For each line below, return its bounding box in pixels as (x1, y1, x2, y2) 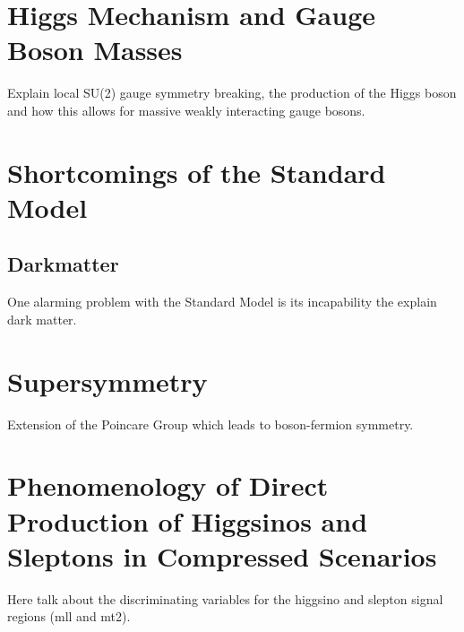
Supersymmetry (7, 362, 208, 399)
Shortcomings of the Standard (7, 153, 386, 190)
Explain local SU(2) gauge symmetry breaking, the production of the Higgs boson (7, 83, 457, 102)
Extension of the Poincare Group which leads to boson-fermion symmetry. (7, 414, 414, 433)
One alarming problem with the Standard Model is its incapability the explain (7, 292, 437, 311)
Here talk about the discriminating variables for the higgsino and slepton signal (7, 589, 443, 608)
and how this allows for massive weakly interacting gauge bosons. (7, 100, 365, 119)
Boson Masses (7, 31, 183, 68)
